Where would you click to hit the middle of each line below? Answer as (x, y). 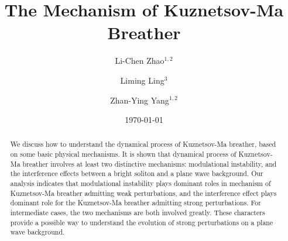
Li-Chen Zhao (140, 61)
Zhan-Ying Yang (140, 100)
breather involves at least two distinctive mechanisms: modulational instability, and (150, 163)
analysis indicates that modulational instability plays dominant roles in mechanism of (140, 183)
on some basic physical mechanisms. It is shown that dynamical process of (123, 154)
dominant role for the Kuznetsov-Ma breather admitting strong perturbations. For (136, 203)
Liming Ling (142, 80)
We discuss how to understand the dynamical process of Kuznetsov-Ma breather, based (143, 144)
